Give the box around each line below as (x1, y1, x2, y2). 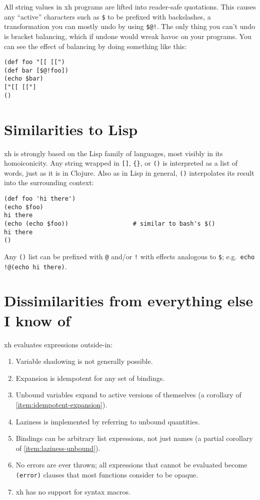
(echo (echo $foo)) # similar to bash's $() (4, 220, 215, 227)
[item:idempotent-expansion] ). (15, 399, 107, 409)
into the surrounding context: (4, 177, 94, 188)
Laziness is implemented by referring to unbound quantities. (15, 416, 200, 426)
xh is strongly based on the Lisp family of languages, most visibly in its (4, 148, 223, 158)
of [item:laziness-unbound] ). (15, 442, 100, 453)
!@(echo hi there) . (4, 261, 67, 271)
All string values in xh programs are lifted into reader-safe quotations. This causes (4, 2, 256, 12)
